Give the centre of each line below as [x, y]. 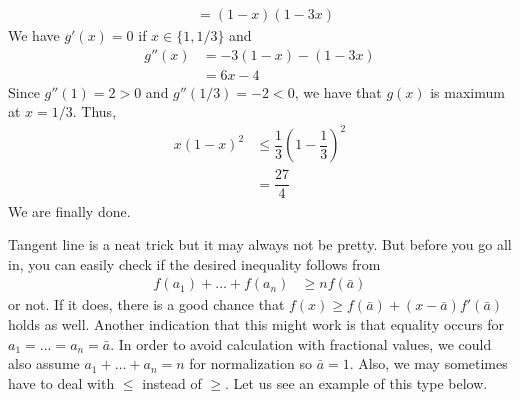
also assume [44, 363]
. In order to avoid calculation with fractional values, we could [301, 343]
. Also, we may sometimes [428, 363]
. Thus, [94, 111]
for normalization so [250, 363]
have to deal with [61, 382]
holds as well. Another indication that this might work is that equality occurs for [256, 323]
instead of [172, 382]
